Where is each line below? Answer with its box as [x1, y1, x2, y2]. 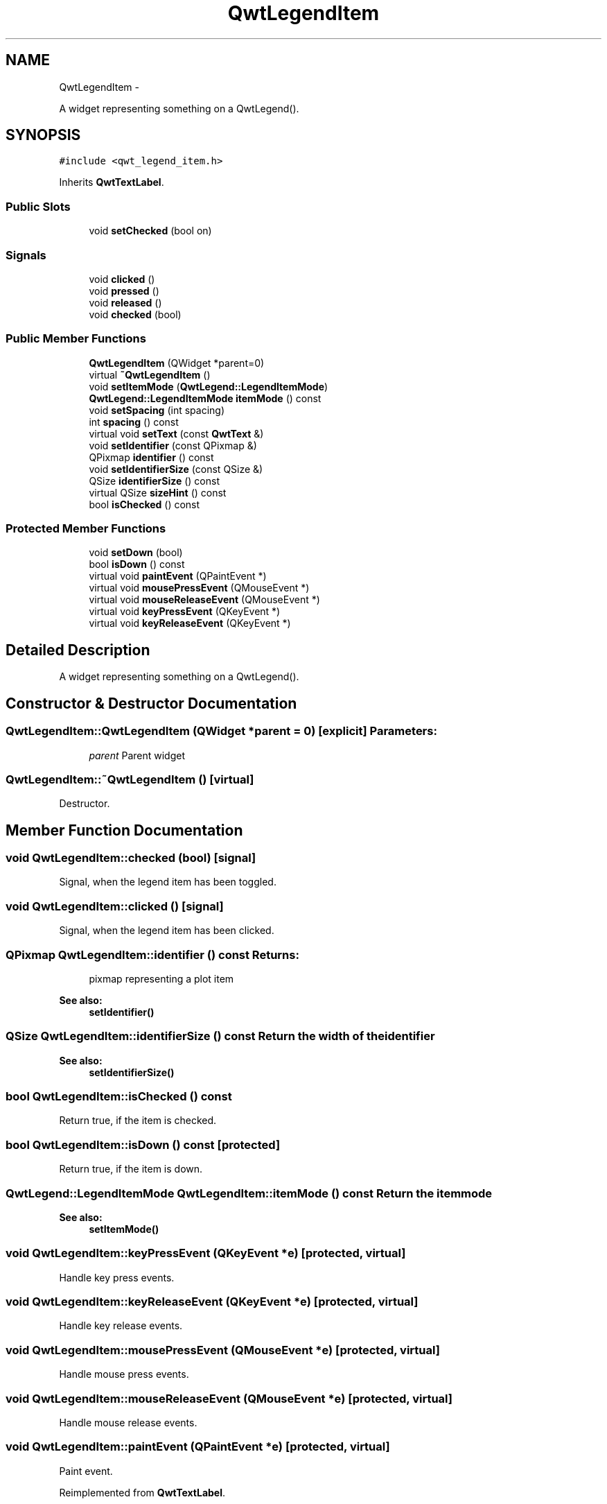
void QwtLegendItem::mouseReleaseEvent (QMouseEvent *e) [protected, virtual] [6, 1391, 452, 1406]
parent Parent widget [89, 749, 186, 761]
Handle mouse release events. [59, 1416, 197, 1428]
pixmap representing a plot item [89, 972, 234, 985]
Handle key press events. [59, 1271, 175, 1283]
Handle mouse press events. [59, 1368, 189, 1381]
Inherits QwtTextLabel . [59, 176, 164, 189]
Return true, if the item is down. [59, 1163, 203, 1175]
